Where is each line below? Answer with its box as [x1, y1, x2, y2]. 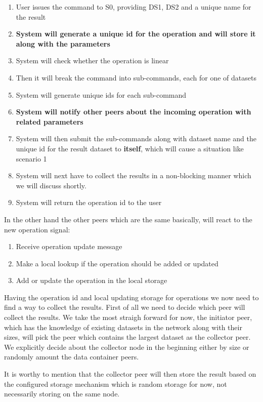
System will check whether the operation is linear [16, 55, 169, 66]
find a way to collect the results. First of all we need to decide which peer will [4, 302, 245, 312]
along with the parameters [16, 38, 110, 49]
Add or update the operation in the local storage [16, 275, 167, 286]
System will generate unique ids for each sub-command [16, 89, 187, 100]
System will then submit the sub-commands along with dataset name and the [16, 133, 256, 144]
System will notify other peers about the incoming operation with [16, 106, 251, 117]
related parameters [16, 116, 83, 127]
